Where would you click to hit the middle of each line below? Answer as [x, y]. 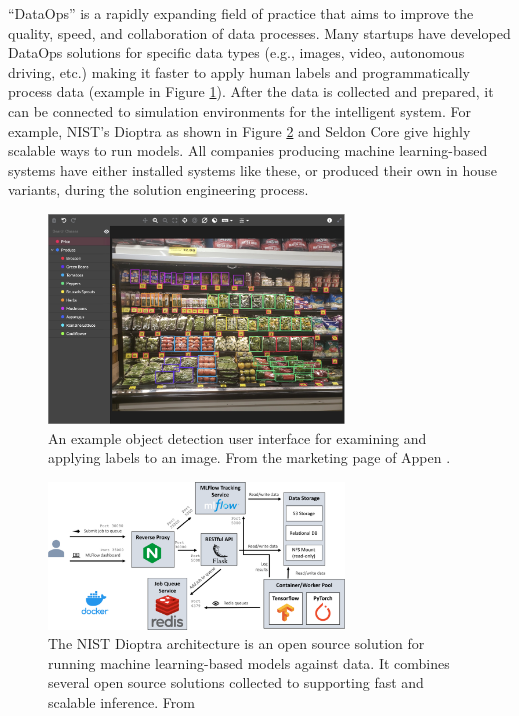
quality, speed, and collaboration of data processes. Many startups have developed [259, 32]
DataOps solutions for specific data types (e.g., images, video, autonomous [236, 52]
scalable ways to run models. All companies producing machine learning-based [248, 150]
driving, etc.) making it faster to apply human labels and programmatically [239, 71]
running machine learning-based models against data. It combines [249, 662]
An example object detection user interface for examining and [237, 437]
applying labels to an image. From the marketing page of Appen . [249, 457]
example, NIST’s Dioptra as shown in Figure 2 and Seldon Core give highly [239, 130]
